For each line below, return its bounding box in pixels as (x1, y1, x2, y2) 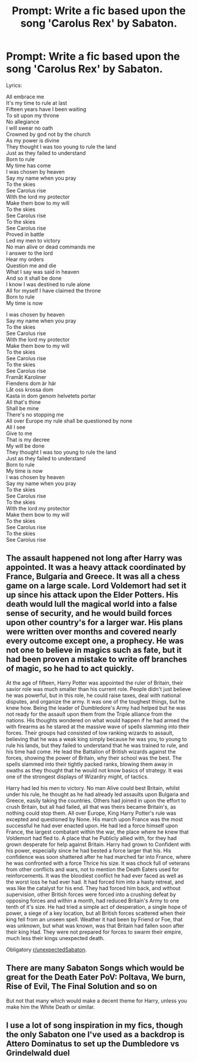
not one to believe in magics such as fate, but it (6, 645, 182, 655)
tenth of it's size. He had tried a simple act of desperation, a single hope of (6, 903, 187, 910)
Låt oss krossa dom (6, 386, 54, 393)
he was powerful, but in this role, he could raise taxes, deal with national (6, 692, 181, 699)
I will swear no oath (6, 124, 54, 131)
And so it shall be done (6, 274, 62, 281)
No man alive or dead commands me (6, 243, 95, 250)
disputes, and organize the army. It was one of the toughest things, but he (6, 698, 185, 705)
